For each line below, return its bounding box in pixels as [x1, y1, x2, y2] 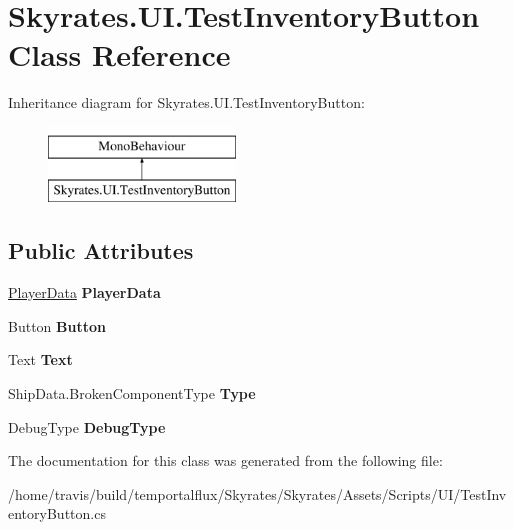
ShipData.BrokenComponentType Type [8, 383, 256, 404]
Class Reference [8, 34, 231, 75]
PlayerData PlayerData [8, 282, 161, 303]
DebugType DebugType [8, 416, 166, 437]
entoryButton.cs [8, 503, 106, 524]
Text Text [8, 349, 73, 370]
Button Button [8, 315, 106, 336]
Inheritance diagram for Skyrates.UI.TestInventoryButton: [8, 92, 365, 113]
